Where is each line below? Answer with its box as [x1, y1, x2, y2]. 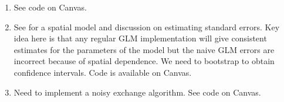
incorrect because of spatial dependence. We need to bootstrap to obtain [13, 55, 275, 67]
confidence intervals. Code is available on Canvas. [13, 66, 192, 78]
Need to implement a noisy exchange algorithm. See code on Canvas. [13, 86, 261, 98]
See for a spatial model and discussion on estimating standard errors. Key [13, 20, 280, 33]
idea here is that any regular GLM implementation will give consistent [13, 32, 267, 44]
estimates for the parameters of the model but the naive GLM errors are [13, 43, 275, 55]
